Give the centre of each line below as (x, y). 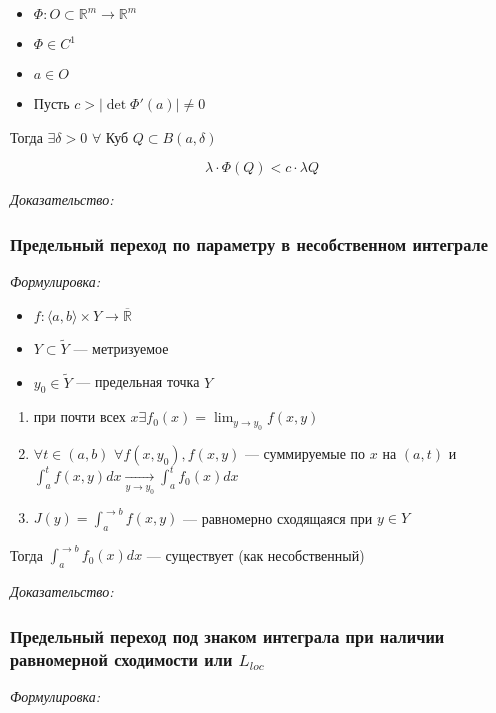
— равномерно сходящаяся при (277, 517)
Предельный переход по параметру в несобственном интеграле (249, 243)
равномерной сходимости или (121, 658)
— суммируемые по (305, 452)
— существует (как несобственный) (255, 554)
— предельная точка (138, 381)
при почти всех (79, 416)
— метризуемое (121, 347)
